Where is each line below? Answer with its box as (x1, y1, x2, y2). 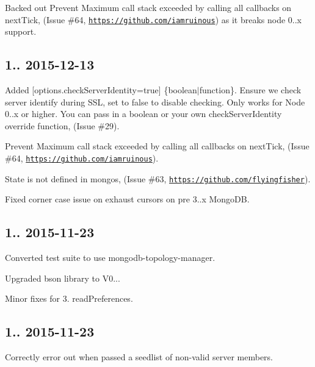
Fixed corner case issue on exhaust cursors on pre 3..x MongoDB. (5, 193, 250, 205)
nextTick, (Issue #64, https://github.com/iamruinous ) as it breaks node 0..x (5, 13, 302, 26)
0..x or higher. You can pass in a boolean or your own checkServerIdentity (5, 107, 282, 120)
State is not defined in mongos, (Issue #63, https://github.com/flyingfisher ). (5, 172, 311, 185)
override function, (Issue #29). (5, 119, 120, 132)
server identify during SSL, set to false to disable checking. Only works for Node (5, 95, 305, 108)
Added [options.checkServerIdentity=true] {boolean (5, 84, 197, 96)
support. (5, 25, 37, 38)
